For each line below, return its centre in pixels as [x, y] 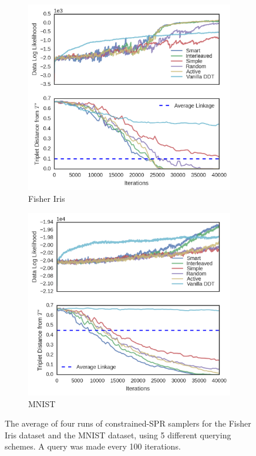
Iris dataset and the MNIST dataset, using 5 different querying [118, 435]
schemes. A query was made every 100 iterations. [93, 446]
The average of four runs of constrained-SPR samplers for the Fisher [128, 423]
